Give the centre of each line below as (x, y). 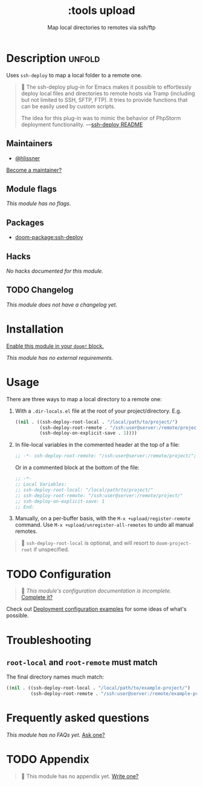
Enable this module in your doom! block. (55, 346)
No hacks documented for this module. (55, 271)
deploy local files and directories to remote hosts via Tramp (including (108, 93)
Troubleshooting (49, 640)
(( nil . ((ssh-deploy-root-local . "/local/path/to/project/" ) (96, 422)
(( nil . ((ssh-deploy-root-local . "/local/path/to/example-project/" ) (98, 688)
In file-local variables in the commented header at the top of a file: (97, 445)
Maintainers (30, 144)
